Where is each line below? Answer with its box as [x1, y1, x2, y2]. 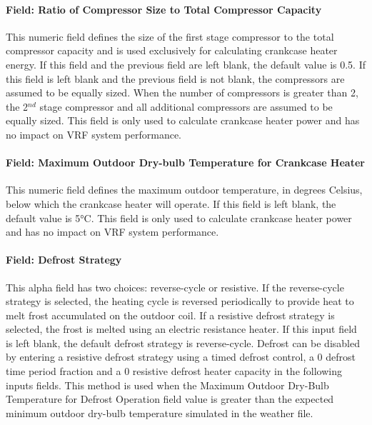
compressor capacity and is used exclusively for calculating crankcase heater [6, 43, 338, 58]
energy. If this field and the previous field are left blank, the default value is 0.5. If [6, 56, 366, 71]
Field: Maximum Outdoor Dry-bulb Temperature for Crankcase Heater [6, 155, 365, 170]
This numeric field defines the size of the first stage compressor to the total [6, 29, 334, 44]
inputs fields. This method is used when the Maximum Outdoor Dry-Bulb [6, 377, 329, 392]
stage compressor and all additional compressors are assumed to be [39, 99, 333, 114]
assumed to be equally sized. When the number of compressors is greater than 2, [6, 85, 358, 100]
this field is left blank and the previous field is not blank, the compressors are [6, 71, 345, 86]
